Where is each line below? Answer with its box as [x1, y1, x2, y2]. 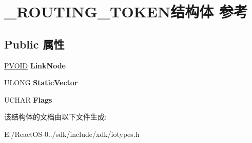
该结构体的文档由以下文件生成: [4, 111, 107, 122]
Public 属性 [4, 36, 65, 52]
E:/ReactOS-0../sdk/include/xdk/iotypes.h [4, 128, 140, 139]
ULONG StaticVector [4, 77, 78, 88]
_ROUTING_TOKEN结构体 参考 [4, 1, 248, 22]
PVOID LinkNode [4, 60, 66, 70]
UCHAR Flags [4, 94, 52, 105]
